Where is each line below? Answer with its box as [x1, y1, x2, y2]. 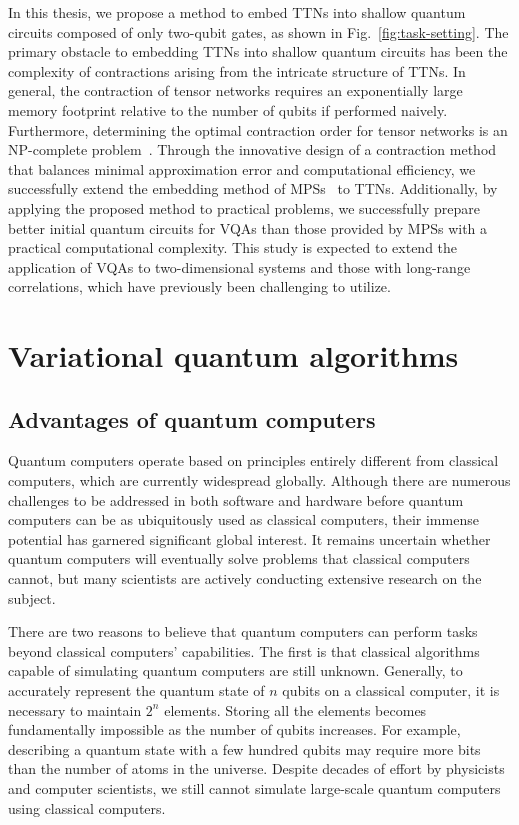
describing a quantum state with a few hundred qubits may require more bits [8, 738, 481, 759]
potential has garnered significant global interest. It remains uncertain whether [8, 528, 491, 549]
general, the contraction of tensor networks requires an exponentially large [8, 80, 463, 101]
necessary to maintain [8, 699, 142, 720]
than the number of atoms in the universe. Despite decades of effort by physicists [8, 758, 505, 779]
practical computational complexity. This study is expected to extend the [8, 237, 458, 258]
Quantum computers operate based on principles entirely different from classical [8, 450, 499, 471]
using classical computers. [8, 797, 166, 818]
